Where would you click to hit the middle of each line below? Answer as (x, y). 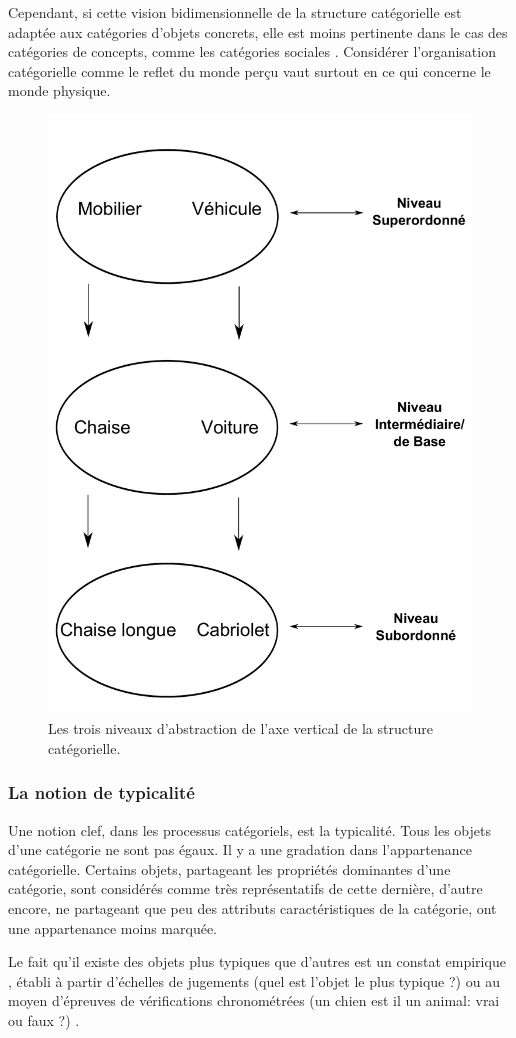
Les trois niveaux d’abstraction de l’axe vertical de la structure (240, 728)
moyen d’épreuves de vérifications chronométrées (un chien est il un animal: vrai (254, 1000)
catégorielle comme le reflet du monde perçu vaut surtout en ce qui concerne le (249, 70)
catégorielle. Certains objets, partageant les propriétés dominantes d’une (229, 868)
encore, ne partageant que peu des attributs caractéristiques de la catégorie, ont (252, 908)
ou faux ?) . (44, 1020)
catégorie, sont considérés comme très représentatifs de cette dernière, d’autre (245, 888)
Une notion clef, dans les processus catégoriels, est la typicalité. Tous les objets (250, 829)
